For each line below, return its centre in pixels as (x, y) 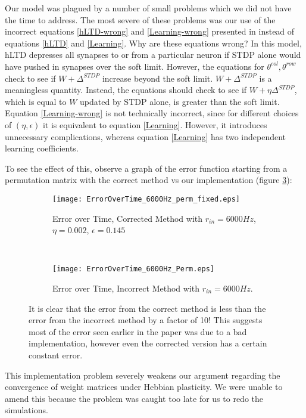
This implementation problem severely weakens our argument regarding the (143, 375)
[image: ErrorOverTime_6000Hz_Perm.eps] (134, 269)
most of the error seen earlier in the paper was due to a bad (138, 331)
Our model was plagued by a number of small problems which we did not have (148, 8)
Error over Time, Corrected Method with (128, 218)
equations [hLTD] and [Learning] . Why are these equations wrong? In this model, (153, 43)
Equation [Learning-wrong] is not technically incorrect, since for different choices (152, 113)
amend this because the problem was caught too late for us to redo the (134, 398)
